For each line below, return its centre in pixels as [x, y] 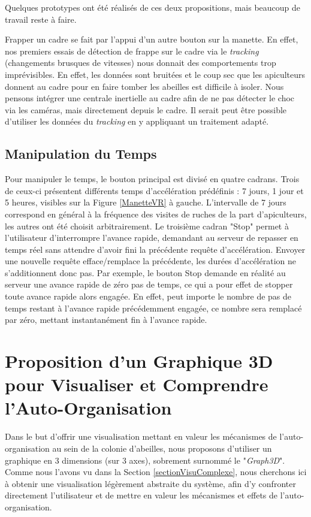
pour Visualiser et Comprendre [137, 384]
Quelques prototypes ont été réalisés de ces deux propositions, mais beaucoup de [153, 7]
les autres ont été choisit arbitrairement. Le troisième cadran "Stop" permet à [147, 226]
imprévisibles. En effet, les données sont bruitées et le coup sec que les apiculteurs [155, 74]
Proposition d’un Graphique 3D [139, 361]
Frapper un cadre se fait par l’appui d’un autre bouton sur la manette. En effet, [152, 39]
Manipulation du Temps [81, 154]
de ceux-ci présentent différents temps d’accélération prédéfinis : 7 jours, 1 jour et [154, 190]
